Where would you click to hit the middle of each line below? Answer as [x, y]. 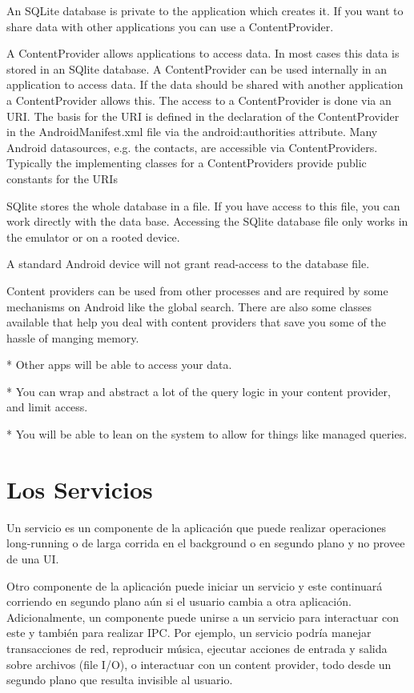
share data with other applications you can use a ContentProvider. [170, 26]
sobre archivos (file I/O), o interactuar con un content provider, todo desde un [199, 664]
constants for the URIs [62, 178]
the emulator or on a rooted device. [93, 236]
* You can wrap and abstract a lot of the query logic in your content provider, [199, 391]
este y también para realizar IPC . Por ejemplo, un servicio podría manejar [189, 633]
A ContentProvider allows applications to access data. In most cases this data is [203, 53]
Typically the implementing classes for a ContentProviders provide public [187, 163]
